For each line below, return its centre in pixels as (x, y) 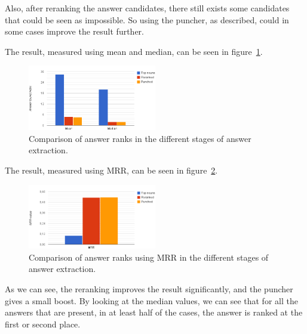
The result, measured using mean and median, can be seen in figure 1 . (134, 51)
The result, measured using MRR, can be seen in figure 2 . (111, 170)
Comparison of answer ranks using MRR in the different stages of (149, 257)
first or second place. (43, 324)
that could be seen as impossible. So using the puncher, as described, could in (147, 19)
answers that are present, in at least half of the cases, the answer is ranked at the (154, 312)
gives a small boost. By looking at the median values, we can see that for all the (151, 300)
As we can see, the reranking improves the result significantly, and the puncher (149, 289)
